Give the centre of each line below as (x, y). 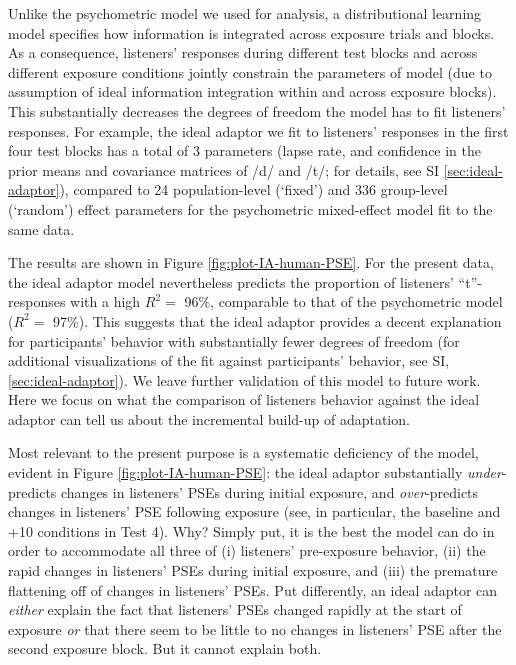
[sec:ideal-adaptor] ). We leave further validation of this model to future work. (244, 379)
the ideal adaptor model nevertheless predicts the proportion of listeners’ (231, 281)
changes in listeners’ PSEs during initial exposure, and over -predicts (270, 491)
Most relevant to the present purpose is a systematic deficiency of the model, (243, 452)
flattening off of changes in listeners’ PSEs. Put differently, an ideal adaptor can (253, 589)
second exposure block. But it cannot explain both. (165, 648)
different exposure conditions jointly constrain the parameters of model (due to (250, 71)
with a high (105, 301)
